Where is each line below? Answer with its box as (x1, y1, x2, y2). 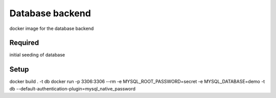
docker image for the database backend (9, 25, 94, 31)
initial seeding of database (9, 52, 65, 58)
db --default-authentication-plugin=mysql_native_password (9, 85, 135, 91)
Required (9, 39, 39, 47)
